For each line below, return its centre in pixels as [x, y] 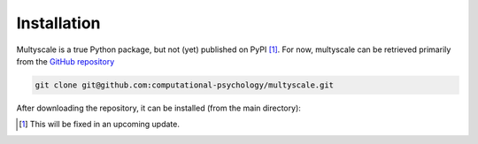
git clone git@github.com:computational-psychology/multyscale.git [185, 85]
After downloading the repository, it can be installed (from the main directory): [158, 108]
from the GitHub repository [66, 61]
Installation [58, 23]
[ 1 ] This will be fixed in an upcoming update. [100, 125]
